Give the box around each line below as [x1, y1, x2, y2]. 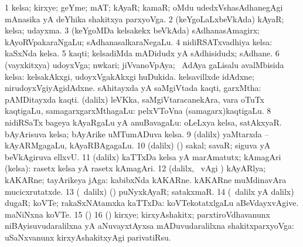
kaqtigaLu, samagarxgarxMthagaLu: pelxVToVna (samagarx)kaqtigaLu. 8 [5, 104, 271, 117]
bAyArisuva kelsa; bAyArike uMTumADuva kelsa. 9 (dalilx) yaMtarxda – [5, 127, 269, 140]
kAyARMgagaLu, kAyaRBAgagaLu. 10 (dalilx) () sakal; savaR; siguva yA [5, 139, 271, 151]
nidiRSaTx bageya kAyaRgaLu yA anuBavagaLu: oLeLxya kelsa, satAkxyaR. [5, 116, 282, 128]
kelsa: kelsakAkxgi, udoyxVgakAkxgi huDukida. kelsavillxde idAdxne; [5, 70, 254, 82]
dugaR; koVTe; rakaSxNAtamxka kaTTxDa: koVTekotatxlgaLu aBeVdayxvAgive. [5, 197, 299, 209]
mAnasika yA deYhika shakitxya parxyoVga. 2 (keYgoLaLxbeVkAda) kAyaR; [5, 12, 284, 25]
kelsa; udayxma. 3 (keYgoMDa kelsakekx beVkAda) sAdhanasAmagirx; [5, 24, 260, 36]
